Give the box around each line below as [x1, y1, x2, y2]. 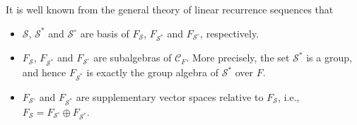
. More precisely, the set [186, 50, 290, 65]
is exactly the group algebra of [86, 65, 218, 80]
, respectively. [200, 25, 259, 40]
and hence [22, 65, 66, 80]
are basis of [80, 25, 129, 40]
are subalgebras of [93, 50, 172, 65]
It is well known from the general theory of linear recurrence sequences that [6, 2, 334, 16]
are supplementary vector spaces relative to [76, 89, 264, 104]
